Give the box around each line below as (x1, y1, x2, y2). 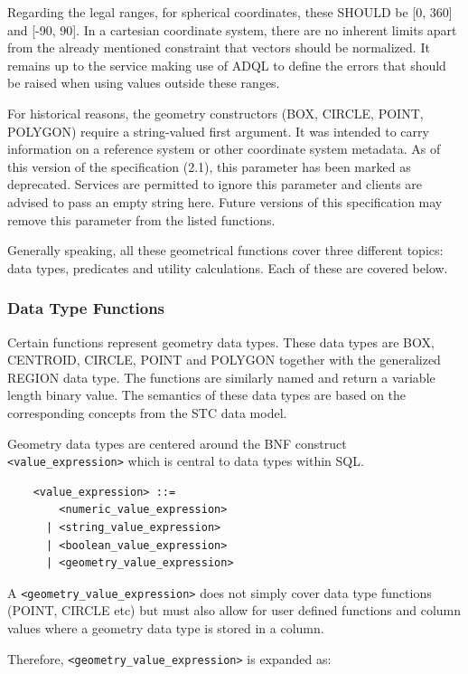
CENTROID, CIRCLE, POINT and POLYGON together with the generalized (7, 350, 441, 369)
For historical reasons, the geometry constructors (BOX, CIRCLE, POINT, (7, 103, 424, 122)
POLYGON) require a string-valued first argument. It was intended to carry (7, 121, 429, 140)
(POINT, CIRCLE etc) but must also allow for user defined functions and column (7, 601, 462, 620)
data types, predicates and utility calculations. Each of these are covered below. (7, 258, 448, 277)
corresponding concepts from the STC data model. (7, 403, 287, 422)
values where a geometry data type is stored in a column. (7, 618, 324, 637)
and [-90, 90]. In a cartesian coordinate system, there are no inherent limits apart (7, 20, 457, 39)
